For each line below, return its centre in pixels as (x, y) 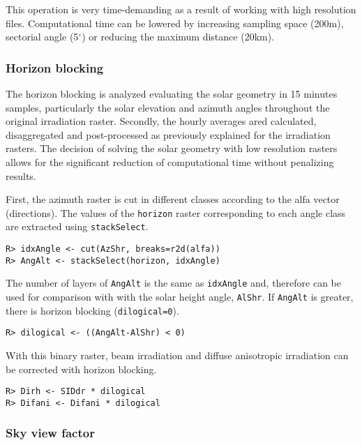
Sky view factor (50, 433)
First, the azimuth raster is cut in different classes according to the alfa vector (173, 199)
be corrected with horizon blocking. (81, 369)
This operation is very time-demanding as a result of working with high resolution (181, 9)
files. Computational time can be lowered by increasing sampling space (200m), (175, 23)
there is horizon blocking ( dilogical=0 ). (92, 310)
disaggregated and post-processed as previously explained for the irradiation (168, 134)
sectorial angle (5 (42, 37)
